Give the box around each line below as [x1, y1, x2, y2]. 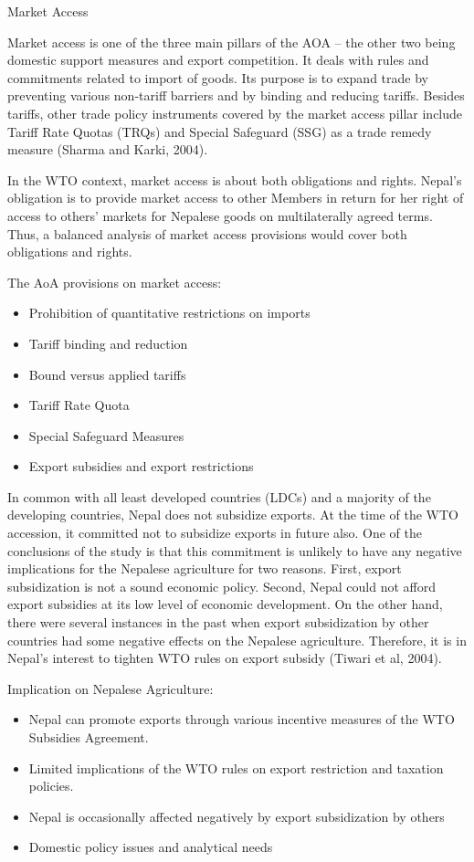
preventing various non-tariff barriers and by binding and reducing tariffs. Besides [7, 86, 465, 105]
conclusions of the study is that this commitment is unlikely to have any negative [7, 541, 462, 560]
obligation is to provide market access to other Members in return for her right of [7, 188, 464, 207]
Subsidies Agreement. [28, 728, 149, 746]
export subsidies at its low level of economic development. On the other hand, [7, 594, 443, 614]
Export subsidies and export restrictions [28, 457, 254, 476]
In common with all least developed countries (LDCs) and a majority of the [7, 487, 431, 506]
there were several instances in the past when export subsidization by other [7, 613, 429, 632]
